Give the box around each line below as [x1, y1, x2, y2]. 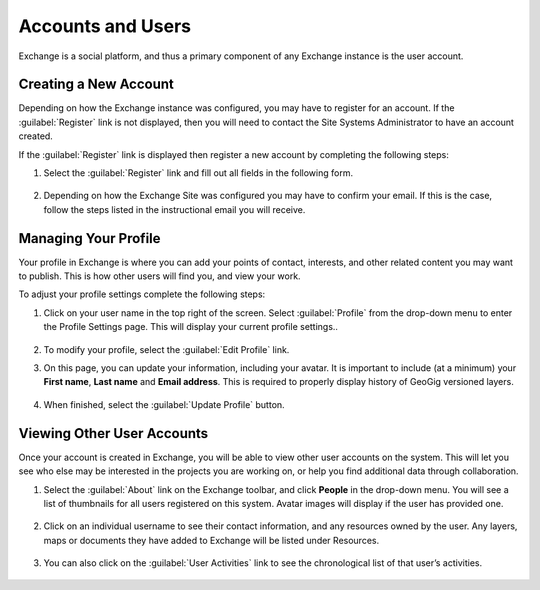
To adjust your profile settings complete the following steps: [18, 288, 266, 300]
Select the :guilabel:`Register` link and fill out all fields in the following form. [43, 167, 354, 179]
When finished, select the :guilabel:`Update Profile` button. [43, 398, 285, 410]
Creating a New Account [18, 76, 175, 93]
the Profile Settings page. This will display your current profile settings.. [43, 321, 339, 333]
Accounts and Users [18, 15, 192, 37]
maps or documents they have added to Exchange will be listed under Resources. [43, 534, 380, 546]
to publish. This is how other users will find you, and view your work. [18, 270, 301, 282]
